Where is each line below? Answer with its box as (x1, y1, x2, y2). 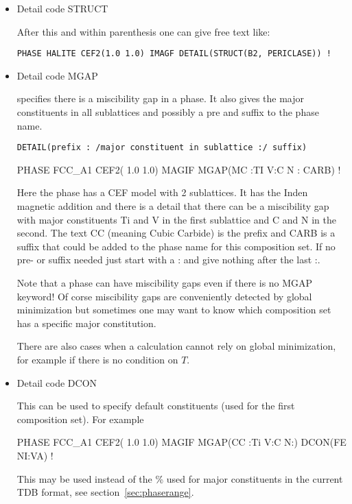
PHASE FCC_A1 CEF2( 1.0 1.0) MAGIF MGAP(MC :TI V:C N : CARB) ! (16, 162, 341, 176)
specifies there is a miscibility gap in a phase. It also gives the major (16, 91, 305, 106)
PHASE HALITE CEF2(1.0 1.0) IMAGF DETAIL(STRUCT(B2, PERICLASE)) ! (16, 49, 331, 59)
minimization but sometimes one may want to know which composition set (16, 302, 331, 317)
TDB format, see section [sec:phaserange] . (16, 485, 194, 499)
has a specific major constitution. (16, 315, 156, 330)
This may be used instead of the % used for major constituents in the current (16, 471, 343, 485)
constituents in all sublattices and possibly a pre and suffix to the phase (16, 105, 319, 119)
